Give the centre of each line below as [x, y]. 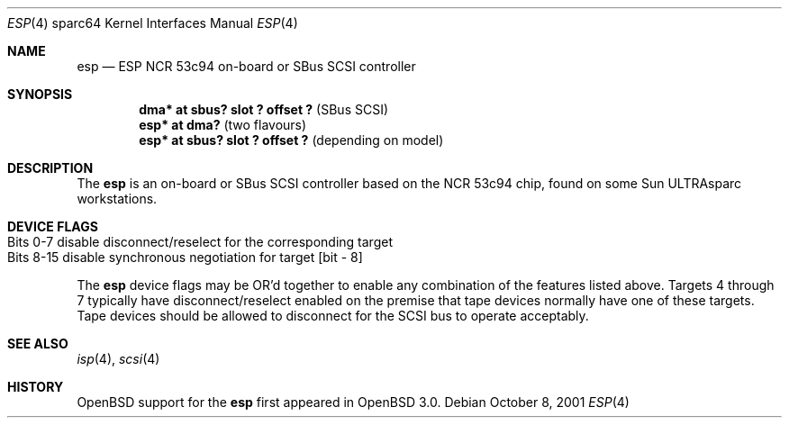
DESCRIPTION [50, 168]
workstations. [117, 199]
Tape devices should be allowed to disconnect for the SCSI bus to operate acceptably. [333, 316]
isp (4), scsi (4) [118, 359]
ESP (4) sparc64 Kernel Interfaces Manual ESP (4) [153, 23]
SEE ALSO [38, 344]
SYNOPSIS [40, 94]
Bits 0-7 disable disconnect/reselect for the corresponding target [200, 242]
